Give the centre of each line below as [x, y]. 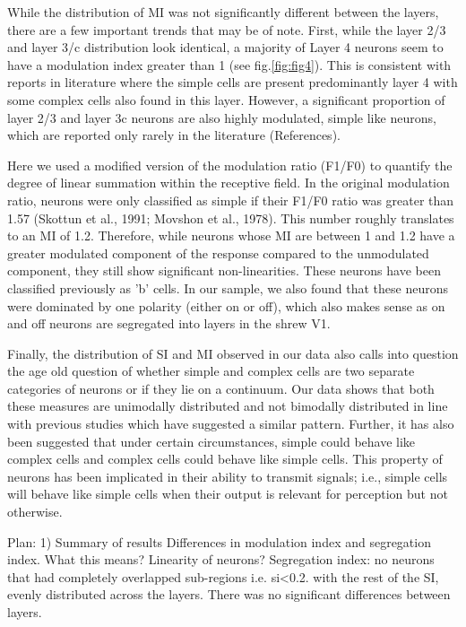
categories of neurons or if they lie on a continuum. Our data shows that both [221, 388]
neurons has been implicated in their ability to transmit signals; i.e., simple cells [228, 476]
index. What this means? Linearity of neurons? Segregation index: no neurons [221, 559]
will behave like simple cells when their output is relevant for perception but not [228, 494]
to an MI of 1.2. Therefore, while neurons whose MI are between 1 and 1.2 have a [231, 235]
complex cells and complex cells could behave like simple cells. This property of [225, 459]
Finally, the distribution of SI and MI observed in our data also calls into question [233, 353]
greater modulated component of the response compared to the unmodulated [218, 253]
